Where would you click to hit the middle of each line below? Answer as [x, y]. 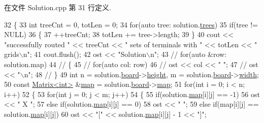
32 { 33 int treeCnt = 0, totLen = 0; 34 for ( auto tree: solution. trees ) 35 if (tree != [131, 24]
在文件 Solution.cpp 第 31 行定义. [58, 7]
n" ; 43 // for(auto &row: [189, 54]
